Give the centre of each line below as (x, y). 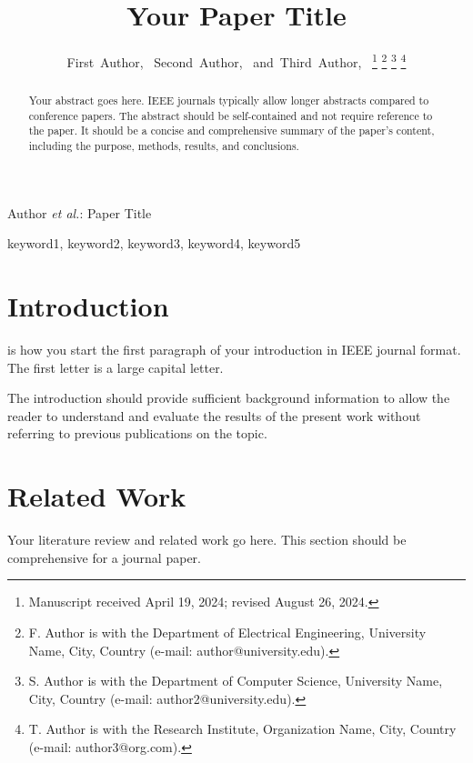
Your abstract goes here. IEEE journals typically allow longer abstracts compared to (229, 100)
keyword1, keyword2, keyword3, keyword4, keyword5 (154, 243)
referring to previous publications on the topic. (137, 433)
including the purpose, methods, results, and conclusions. (164, 146)
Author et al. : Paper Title (80, 212)
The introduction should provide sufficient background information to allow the (229, 398)
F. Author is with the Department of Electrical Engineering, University (227, 632)
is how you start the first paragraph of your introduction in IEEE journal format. (234, 350)
